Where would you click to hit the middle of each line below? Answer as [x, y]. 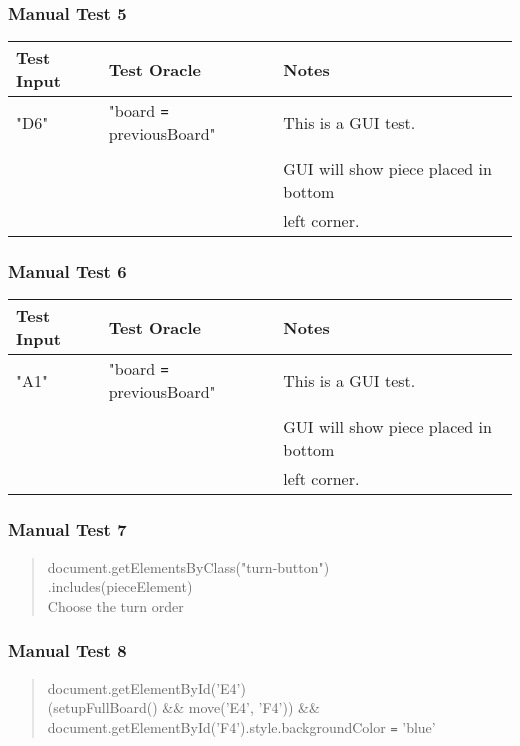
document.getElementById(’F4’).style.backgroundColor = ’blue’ [241, 726]
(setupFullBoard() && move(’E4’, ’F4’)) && [183, 707]
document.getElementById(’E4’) [146, 687]
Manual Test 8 [67, 650]
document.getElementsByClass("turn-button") [188, 566]
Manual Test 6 [67, 271]
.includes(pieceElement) [120, 586]
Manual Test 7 [67, 529]
